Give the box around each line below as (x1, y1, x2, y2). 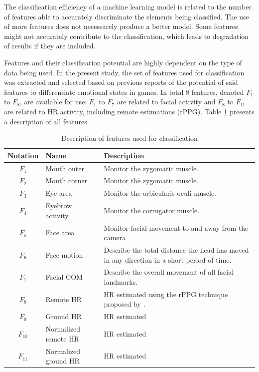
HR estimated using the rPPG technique (104, 289, 228, 299)
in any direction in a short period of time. (104, 254, 232, 265)
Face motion (45, 249, 83, 260)
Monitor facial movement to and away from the (104, 222, 249, 233)
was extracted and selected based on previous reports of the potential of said (4, 77, 238, 87)
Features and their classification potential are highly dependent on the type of (4, 57, 242, 67)
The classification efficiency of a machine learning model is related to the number (4, 1, 252, 11)
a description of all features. (4, 116, 89, 126)
